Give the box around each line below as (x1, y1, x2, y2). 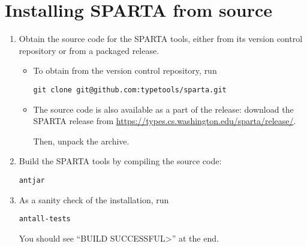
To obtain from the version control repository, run (33, 64, 217, 77)
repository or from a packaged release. (19, 44, 159, 56)
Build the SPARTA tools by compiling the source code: (19, 155, 222, 167)
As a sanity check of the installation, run (19, 193, 169, 206)
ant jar (19, 176, 45, 185)
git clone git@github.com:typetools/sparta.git (33, 85, 227, 94)
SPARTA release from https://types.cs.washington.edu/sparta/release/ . (33, 115, 296, 127)
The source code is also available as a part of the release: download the (33, 103, 294, 115)
